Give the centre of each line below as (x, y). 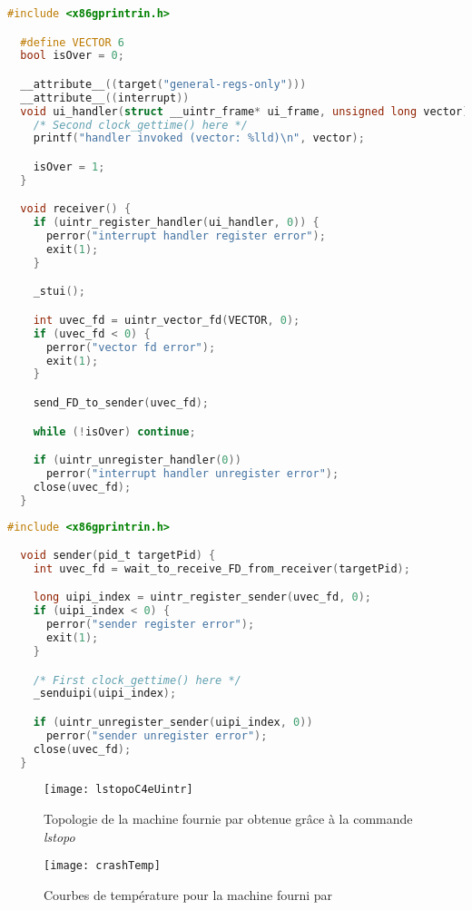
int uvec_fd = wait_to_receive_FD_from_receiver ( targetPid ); (221, 568)
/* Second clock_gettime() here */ (140, 125)
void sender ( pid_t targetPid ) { (118, 556)
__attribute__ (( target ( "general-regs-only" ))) (163, 84)
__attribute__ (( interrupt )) (105, 98)
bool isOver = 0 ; (72, 56)
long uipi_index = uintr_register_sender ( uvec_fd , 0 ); (202, 597)
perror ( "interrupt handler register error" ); (186, 236)
